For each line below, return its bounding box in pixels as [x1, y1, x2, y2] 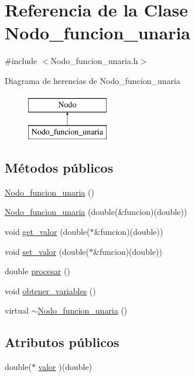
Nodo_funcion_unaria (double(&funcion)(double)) [5, 206, 187, 218]
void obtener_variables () [5, 284, 96, 297]
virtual [5, 304, 29, 317]
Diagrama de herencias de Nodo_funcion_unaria [5, 74, 180, 86]
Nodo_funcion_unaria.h [50, 55, 138, 67]
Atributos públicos [5, 333, 119, 351]
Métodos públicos [5, 159, 114, 177]
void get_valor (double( [5, 225, 90, 238]
